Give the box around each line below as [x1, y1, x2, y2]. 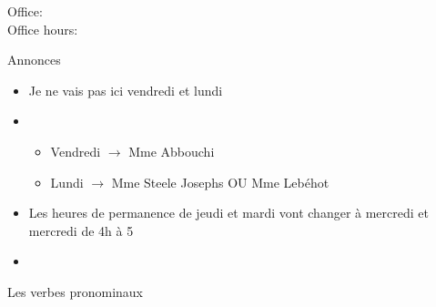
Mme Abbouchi [128, 141, 215, 160]
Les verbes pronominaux [7, 281, 143, 301]
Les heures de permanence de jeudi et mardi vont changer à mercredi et [28, 203, 429, 222]
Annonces [7, 50, 61, 69]
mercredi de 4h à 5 [28, 220, 134, 240]
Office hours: [7, 19, 78, 38]
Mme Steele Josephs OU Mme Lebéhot [111, 172, 330, 191]
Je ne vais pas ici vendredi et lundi [28, 80, 223, 99]
